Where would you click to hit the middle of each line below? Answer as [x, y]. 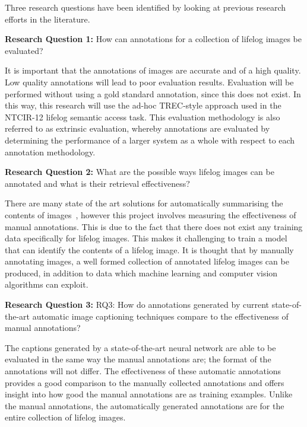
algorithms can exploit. [47, 284]
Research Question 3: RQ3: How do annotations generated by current [137, 305]
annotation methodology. [50, 152]
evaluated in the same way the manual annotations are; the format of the [138, 359]
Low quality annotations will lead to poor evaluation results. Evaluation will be [149, 82]
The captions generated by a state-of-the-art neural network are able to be [140, 347]
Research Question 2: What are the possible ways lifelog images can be [140, 172]
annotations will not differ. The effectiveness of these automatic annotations [143, 371]
